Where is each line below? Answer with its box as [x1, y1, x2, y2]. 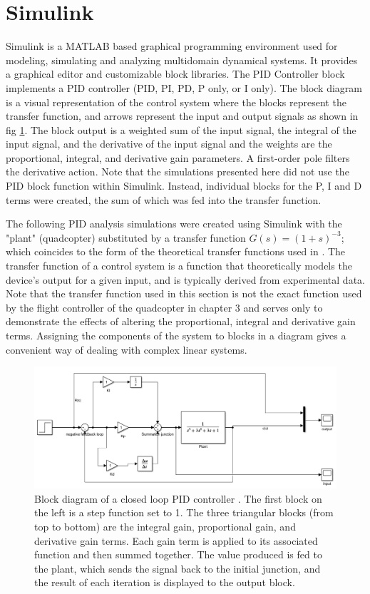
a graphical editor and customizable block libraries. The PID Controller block [6, 66, 345, 81]
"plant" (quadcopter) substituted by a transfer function [6, 230, 246, 245]
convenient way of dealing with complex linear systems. [6, 342, 247, 357]
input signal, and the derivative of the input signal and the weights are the [6, 136, 332, 151]
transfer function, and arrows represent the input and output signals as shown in [6, 108, 359, 123]
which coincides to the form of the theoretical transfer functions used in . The [6, 244, 346, 259]
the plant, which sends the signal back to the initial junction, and [34, 560, 321, 575]
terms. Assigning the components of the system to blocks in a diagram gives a [6, 328, 346, 342]
